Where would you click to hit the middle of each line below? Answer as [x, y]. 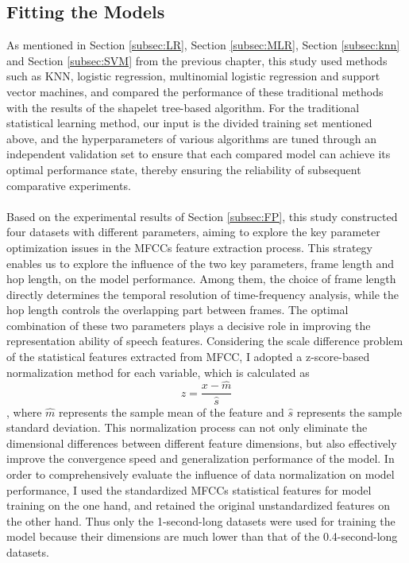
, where [24, 412]
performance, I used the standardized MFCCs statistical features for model [189, 489]
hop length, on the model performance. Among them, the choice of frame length [201, 279]
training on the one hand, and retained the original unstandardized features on [199, 505]
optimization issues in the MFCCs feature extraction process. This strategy [189, 247]
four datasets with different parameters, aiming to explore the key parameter [193, 232]
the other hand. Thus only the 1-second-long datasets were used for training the [201, 520]
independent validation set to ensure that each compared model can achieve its [199, 154]
